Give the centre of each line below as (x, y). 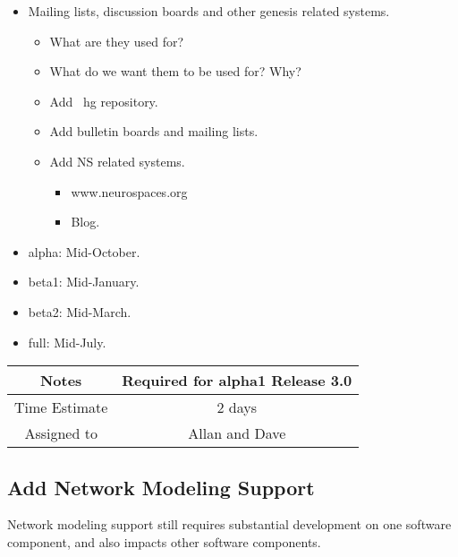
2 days (237, 407)
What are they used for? (117, 41)
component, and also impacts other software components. (164, 541)
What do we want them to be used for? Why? (175, 71)
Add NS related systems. (117, 161)
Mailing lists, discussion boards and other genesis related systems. (209, 11)
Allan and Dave (237, 433)
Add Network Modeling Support (161, 487)
